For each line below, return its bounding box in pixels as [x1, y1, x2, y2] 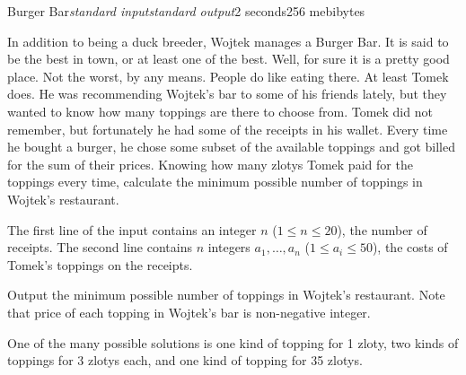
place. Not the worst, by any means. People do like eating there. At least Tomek [7, 66, 449, 85]
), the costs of [372, 238, 448, 257]
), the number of [337, 220, 427, 239]
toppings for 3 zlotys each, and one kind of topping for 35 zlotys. [7, 351, 363, 370]
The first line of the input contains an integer [7, 220, 257, 239]
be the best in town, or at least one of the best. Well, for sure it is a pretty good [7, 49, 450, 68]
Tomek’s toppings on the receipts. [7, 255, 193, 274]
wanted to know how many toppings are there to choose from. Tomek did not [7, 101, 433, 120]
